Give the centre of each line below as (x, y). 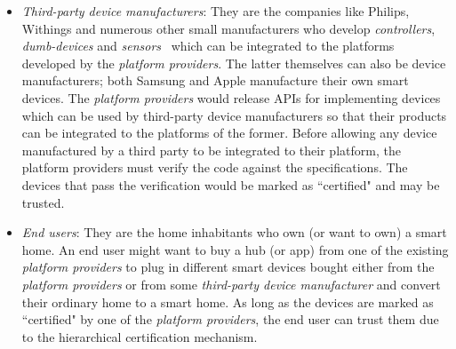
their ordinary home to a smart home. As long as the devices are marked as (228, 301)
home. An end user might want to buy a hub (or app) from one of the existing (235, 249)
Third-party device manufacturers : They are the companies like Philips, (216, 11)
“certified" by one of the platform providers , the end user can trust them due (230, 319)
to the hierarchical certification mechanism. (140, 336)
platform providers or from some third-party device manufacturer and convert (231, 284)
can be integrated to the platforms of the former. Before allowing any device (229, 133)
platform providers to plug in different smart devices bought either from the (228, 267)
